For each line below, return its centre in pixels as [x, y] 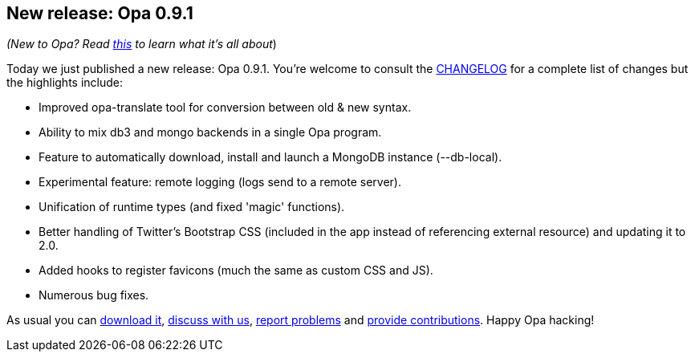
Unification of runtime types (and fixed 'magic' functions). [192, 207]
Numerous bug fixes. [94, 295]
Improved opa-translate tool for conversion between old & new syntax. [225, 108]
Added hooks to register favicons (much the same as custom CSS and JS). [236, 271]
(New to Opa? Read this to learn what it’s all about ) [142, 44]
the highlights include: [65, 83]
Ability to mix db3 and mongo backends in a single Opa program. [210, 132]
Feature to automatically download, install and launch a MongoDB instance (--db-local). [270, 157]
